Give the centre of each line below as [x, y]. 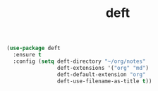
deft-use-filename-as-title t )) [104, 81]
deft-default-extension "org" [101, 74]
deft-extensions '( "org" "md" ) [103, 68]
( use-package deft [34, 48]
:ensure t [27, 55]
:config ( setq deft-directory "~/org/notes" [79, 61]
